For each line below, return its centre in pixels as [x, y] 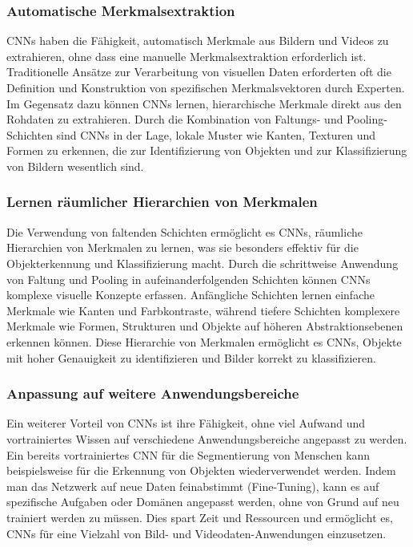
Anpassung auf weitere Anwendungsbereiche [153, 393]
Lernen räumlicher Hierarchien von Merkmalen [162, 202]
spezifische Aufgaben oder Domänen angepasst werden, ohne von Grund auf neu [203, 502]
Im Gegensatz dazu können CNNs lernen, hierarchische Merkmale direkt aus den [204, 103]
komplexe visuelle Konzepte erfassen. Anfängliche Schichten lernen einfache [190, 295]
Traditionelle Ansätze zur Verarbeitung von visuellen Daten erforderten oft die [199, 72]
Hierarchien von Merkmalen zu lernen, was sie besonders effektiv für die [182, 247]
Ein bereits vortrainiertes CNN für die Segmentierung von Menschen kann [188, 454]
